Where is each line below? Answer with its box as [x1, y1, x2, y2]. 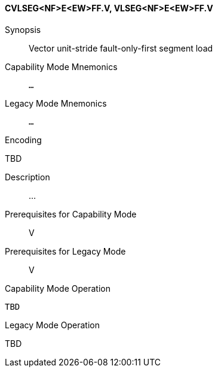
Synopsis [5, 24, 41, 35]
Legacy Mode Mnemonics [5, 98, 107, 108]
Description [5, 171, 50, 182]
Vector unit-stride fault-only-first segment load [29, 43, 213, 53]
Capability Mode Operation [5, 283, 110, 294]
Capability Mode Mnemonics [5, 61, 118, 72]
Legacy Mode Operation [5, 319, 100, 330]
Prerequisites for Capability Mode [5, 208, 137, 219]
